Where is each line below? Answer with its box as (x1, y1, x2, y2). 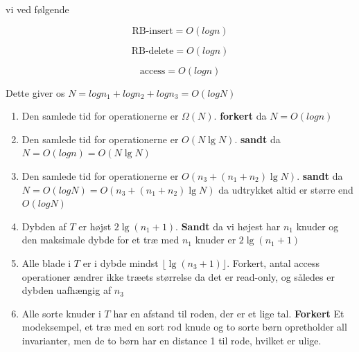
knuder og (296, 219, 339, 233)
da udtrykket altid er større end (218, 182, 353, 196)
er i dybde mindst (82, 255, 159, 270)
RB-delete (131, 46, 174, 56)
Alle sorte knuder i (21, 306, 101, 320)
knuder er (195, 232, 236, 247)
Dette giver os (6, 85, 65, 100)
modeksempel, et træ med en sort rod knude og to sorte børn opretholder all (21, 319, 347, 334)
